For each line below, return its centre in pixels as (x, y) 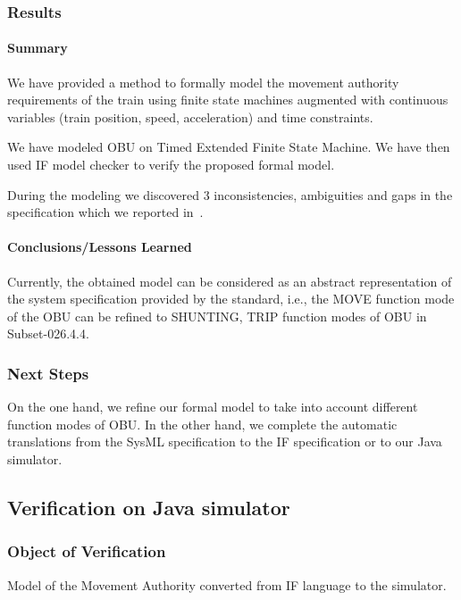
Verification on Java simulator (149, 507)
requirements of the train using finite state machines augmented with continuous (228, 100)
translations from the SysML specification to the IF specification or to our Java (225, 442)
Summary (38, 48)
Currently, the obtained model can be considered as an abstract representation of (230, 281)
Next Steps (48, 373)
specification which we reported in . (105, 212)
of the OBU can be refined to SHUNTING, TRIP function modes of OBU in (217, 316)
